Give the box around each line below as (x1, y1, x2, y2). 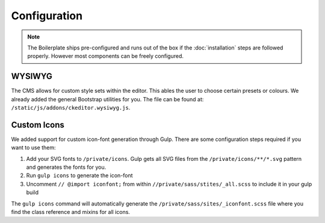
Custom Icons (11, 119, 64, 130)
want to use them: (11, 144, 56, 151)
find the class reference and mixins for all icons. (11, 209, 131, 216)
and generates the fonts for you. (26, 163, 107, 171)
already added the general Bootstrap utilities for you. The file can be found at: (11, 95, 204, 102)
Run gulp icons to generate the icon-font (26, 172, 133, 179)
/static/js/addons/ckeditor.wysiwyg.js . (11, 104, 131, 111)
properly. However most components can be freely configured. (27, 52, 184, 60)
